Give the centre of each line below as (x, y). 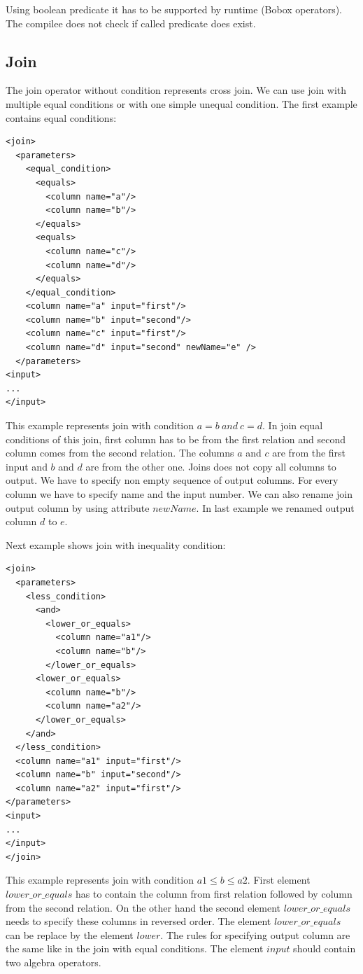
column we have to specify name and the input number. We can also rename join (179, 494)
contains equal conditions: (61, 117)
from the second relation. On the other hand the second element (143, 907)
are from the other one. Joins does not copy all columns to (211, 466)
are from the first (309, 453)
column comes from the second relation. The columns (120, 453)
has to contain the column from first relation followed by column (214, 894)
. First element (279, 880)
